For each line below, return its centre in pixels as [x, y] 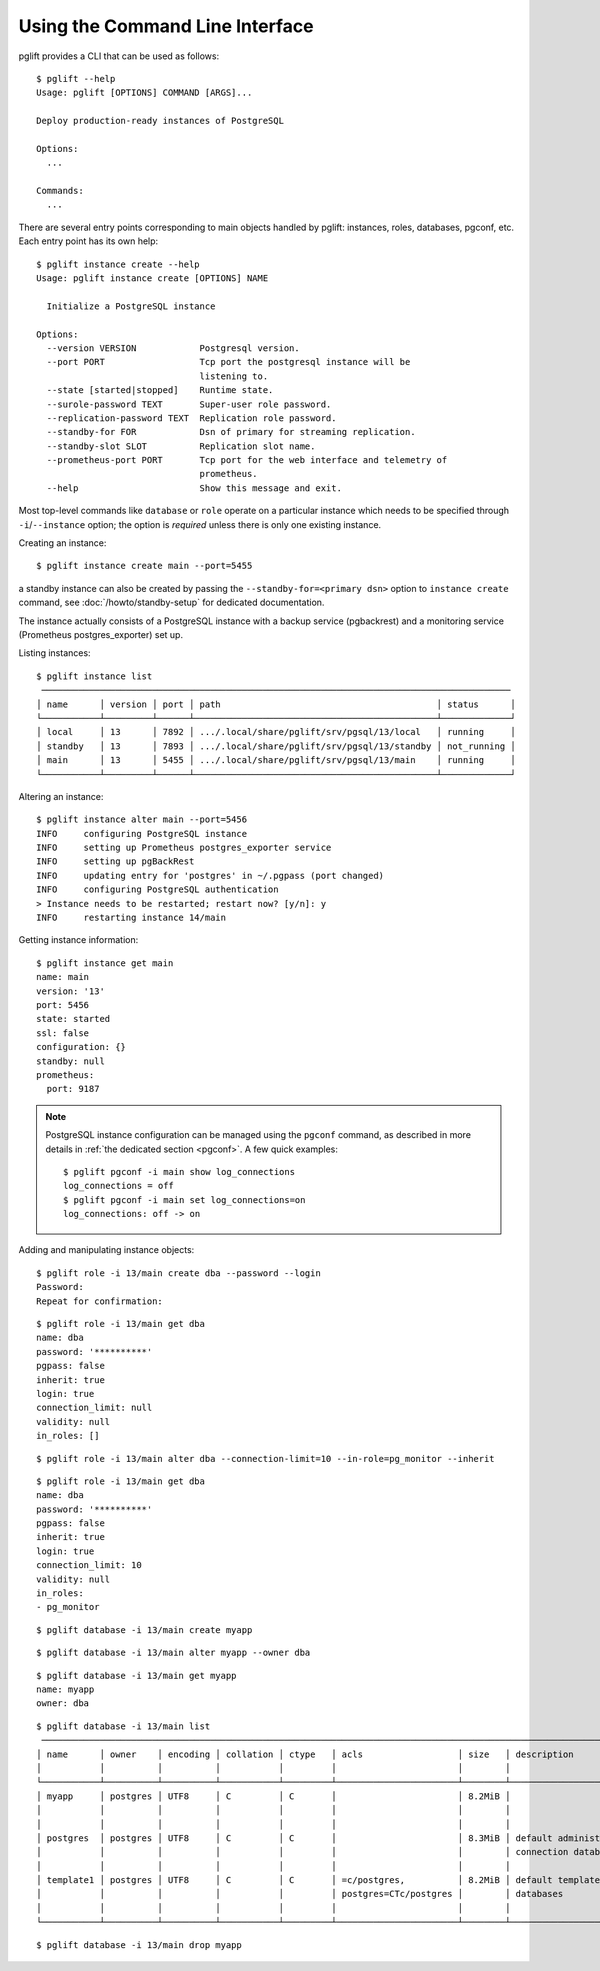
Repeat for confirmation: [100, 1301]
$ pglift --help [76, 78]
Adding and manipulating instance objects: [106, 1250]
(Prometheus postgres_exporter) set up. [101, 634]
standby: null [70, 1061]
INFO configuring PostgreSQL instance [142, 833]
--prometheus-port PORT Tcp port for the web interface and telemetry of [247, 460]
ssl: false [63, 1033]
